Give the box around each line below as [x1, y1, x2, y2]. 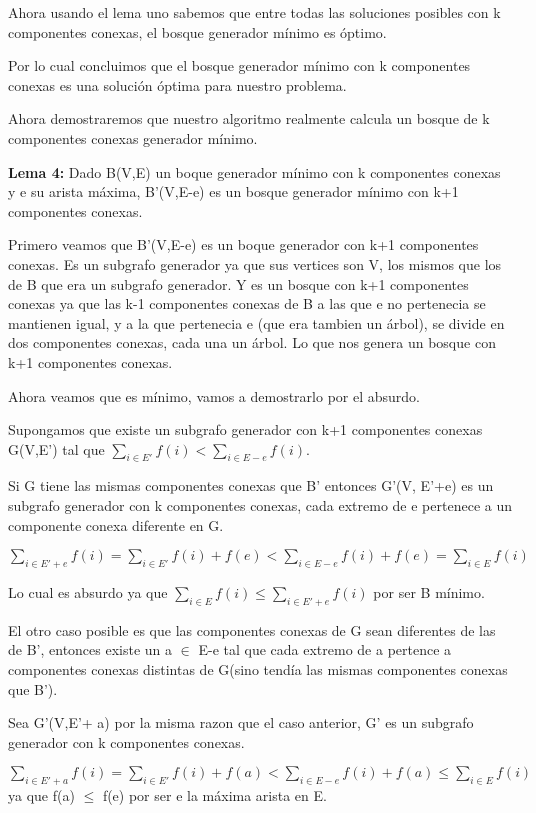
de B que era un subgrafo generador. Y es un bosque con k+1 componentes [8, 273, 469, 294]
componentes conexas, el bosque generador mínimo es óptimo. [8, 21, 387, 42]
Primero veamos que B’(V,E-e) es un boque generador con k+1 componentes [8, 234, 479, 255]
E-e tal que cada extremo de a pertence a [198, 639, 452, 660]
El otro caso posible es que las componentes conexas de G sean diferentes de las [8, 619, 496, 640]
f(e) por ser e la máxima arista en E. [102, 785, 327, 806]
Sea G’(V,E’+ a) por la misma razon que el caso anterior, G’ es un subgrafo [8, 712, 474, 733]
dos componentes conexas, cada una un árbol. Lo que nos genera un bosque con [8, 332, 496, 353]
